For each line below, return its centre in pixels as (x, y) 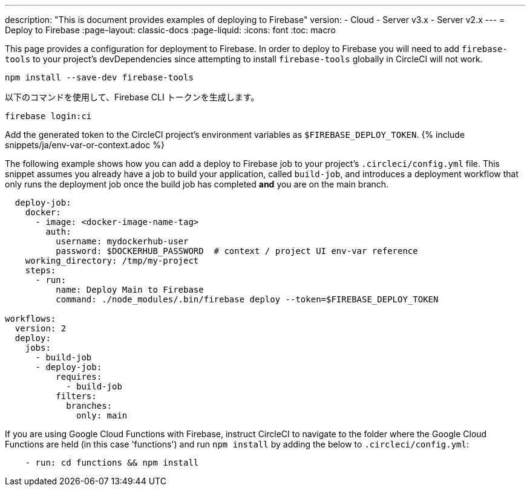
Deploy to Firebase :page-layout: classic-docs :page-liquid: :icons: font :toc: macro (170, 30)
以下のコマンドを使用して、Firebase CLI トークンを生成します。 (132, 97)
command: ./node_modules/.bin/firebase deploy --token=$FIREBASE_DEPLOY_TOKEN (247, 299)
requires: (79, 377)
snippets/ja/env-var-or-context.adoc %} (85, 145)
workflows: (31, 319)
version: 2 (41, 328)
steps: (41, 270)
